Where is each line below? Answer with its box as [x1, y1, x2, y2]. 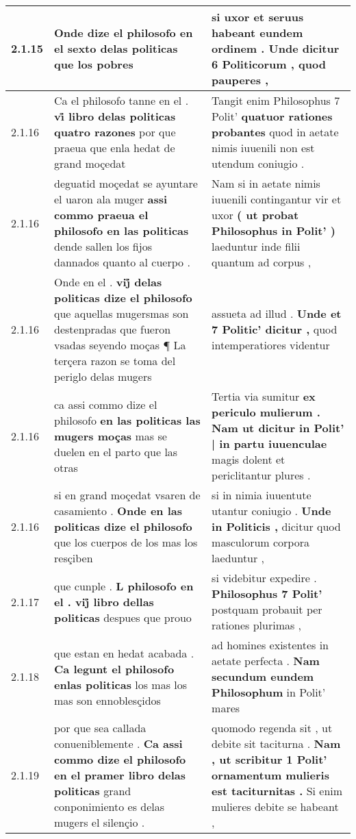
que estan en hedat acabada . [54, 644, 194, 661]
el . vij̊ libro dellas [54, 593, 154, 610]
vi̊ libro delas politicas [54, 108, 176, 124]
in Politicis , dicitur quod [212, 518, 341, 534]
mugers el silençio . [54, 814, 145, 830]
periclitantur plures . [212, 467, 311, 483]
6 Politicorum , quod [212, 56, 326, 72]
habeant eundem [212, 25, 303, 40]
